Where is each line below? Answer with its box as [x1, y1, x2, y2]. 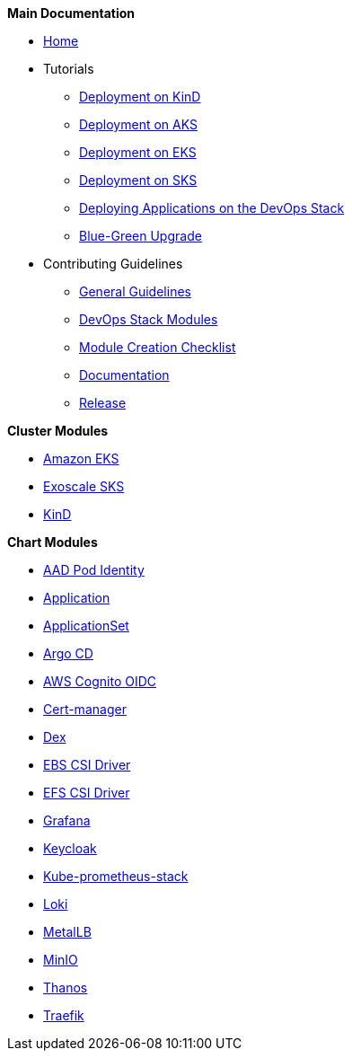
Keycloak [43, 841, 97, 856]
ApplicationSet [43, 618, 129, 633]
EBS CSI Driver [43, 757, 131, 772]
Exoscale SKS [43, 479, 125, 494]
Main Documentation [7, 5, 136, 21]
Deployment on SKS [79, 172, 198, 188]
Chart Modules [7, 534, 98, 550]
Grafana [43, 813, 91, 828]
